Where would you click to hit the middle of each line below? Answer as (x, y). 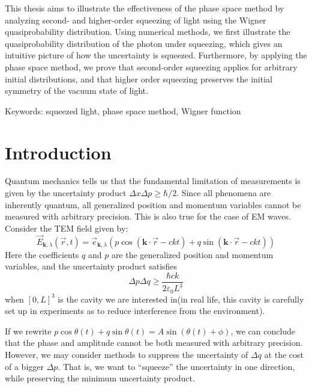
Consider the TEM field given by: (67, 228)
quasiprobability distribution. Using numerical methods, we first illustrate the (148, 32)
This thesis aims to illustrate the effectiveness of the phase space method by (145, 8)
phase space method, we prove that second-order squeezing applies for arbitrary (151, 66)
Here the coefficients (42, 254)
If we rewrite (28, 331)
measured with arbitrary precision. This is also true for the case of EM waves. (148, 216)
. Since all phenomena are (224, 193)
